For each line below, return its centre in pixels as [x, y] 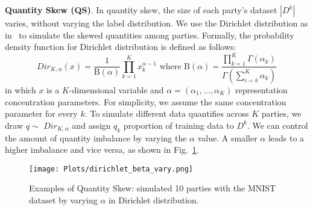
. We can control [277, 125]
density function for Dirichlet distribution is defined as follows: [121, 47]
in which [21, 89]
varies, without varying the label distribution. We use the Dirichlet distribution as [156, 23]
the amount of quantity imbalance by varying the [96, 137]
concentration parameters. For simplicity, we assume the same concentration [146, 101]
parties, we [281, 113]
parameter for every [41, 113]
